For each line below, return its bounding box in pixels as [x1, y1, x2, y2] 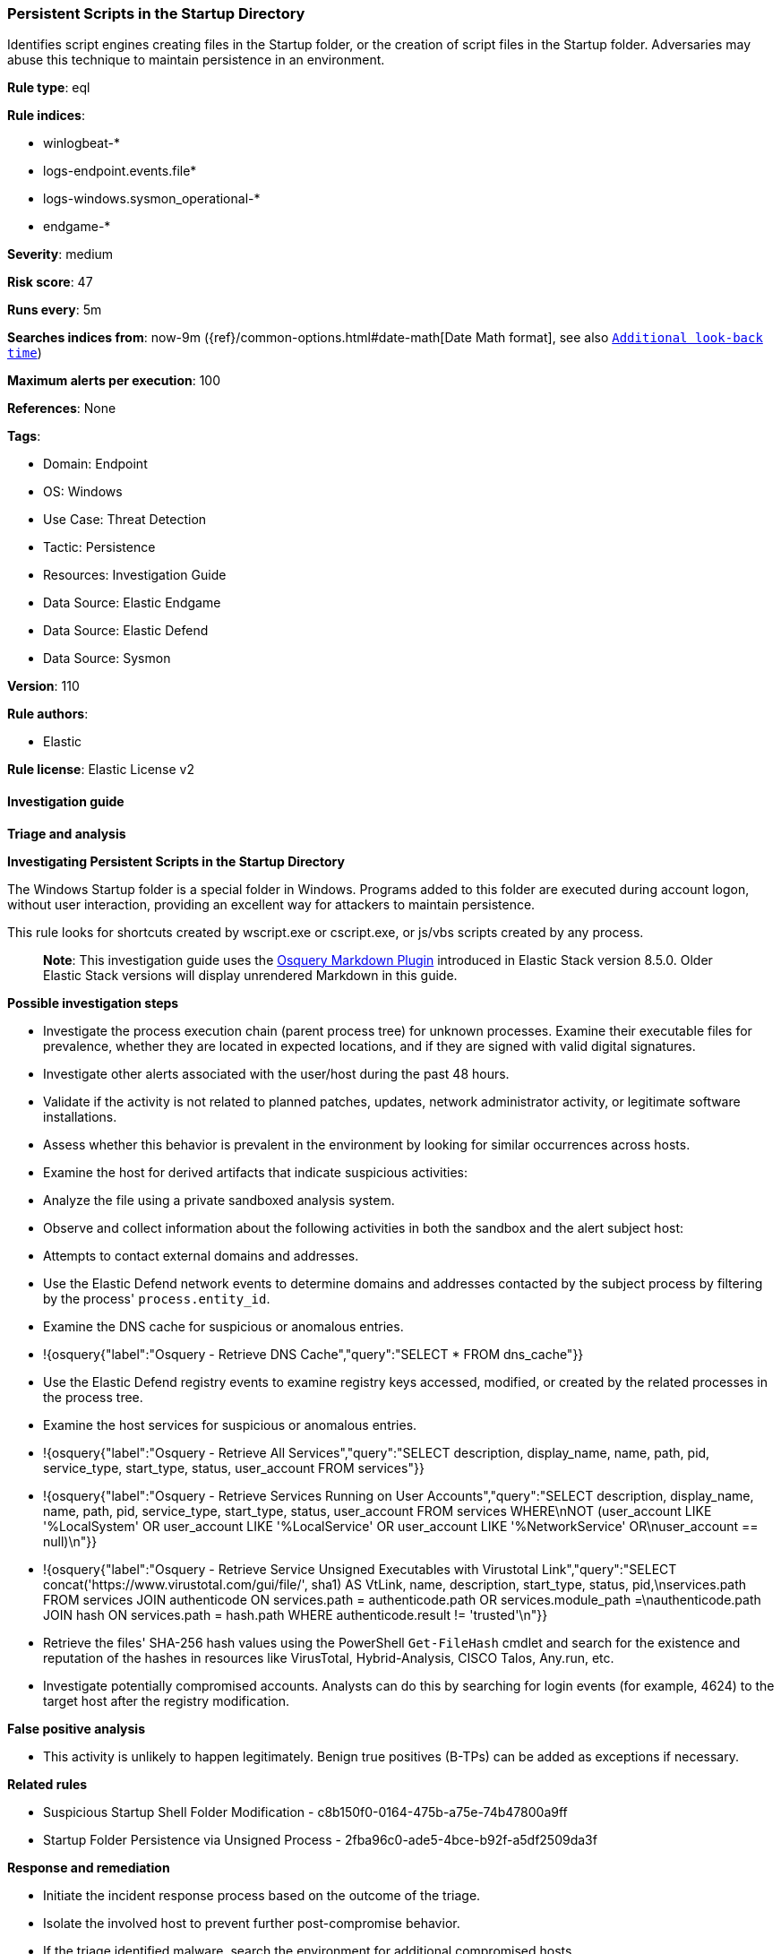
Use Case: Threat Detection [43, 512, 207, 528]
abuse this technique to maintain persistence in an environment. [7, 52, 385, 68]
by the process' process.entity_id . [43, 1290, 270, 1306]
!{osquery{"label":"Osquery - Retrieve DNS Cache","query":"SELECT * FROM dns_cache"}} [43, 1346, 584, 1362]
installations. [43, 1108, 117, 1124]
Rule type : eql [7, 80, 90, 96]
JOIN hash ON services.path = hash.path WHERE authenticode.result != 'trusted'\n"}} [43, 1606, 548, 1623]
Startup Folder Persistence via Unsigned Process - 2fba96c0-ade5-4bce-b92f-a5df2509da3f [43, 1831, 597, 1847]
